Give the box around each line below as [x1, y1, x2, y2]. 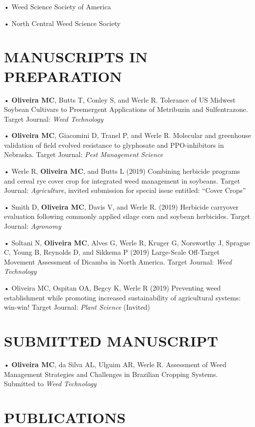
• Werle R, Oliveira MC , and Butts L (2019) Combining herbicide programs [4, 166, 240, 176]
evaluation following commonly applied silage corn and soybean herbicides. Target [4, 211, 251, 221]
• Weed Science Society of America [4, 1, 111, 11]
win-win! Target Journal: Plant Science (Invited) [4, 302, 150, 312]
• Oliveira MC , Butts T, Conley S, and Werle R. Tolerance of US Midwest [4, 94, 236, 105]
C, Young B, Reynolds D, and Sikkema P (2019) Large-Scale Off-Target [4, 247, 220, 257]
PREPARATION [4, 66, 122, 86]
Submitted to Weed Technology [4, 378, 97, 389]
